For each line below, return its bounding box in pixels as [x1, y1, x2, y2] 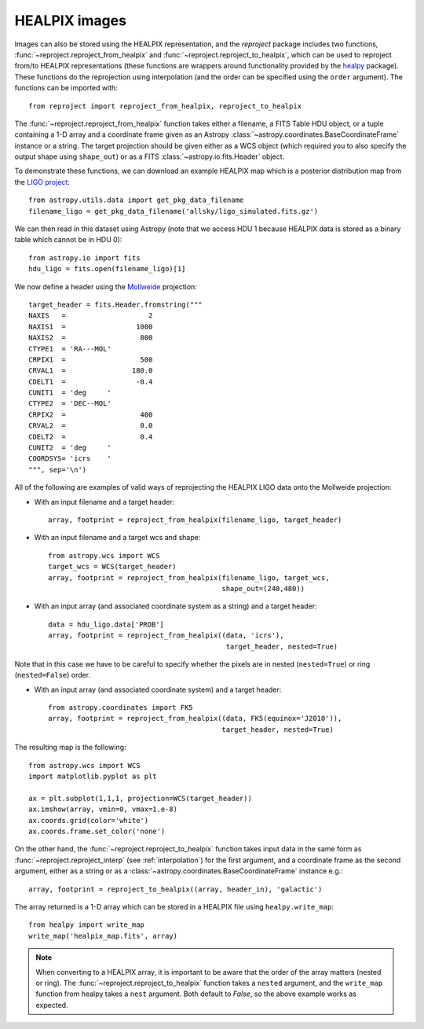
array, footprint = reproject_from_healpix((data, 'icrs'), [48, 631, 284, 640]
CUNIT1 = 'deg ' [28, 388, 111, 397]
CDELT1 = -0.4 [28, 377, 153, 386]
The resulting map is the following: [14, 743, 126, 752]
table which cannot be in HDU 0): [14, 235, 122, 244]
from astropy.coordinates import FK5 [48, 704, 194, 712]
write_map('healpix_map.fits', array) [28, 932, 178, 940]
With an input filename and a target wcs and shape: [34, 533, 201, 542]
